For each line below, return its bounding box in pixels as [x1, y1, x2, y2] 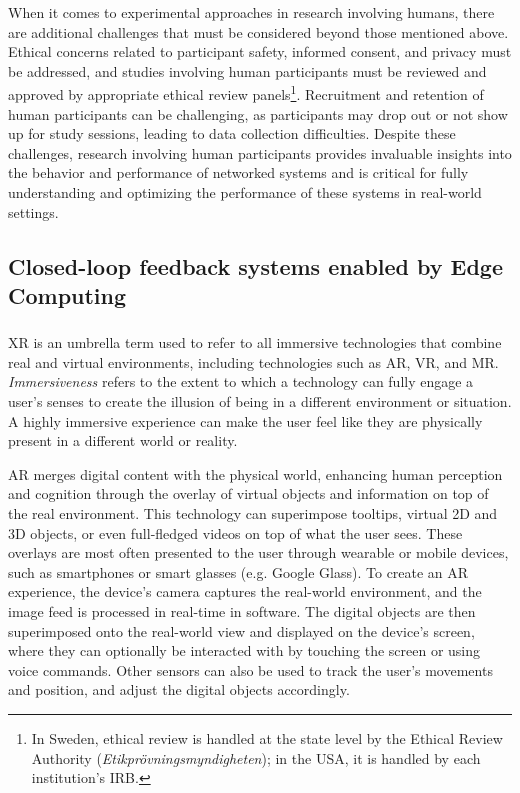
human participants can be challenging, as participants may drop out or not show [8, 103, 508, 124]
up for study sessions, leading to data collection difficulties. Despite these [8, 123, 456, 144]
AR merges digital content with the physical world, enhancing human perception [8, 463, 503, 484]
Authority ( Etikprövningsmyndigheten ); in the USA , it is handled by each [31, 747, 481, 768]
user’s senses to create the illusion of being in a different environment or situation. [8, 391, 512, 412]
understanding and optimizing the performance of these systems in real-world [8, 182, 482, 202]
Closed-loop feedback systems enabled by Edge [8, 250, 504, 281]
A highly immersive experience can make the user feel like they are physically [8, 410, 483, 431]
